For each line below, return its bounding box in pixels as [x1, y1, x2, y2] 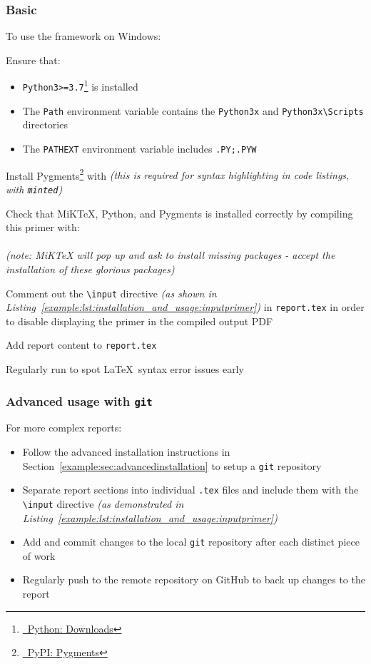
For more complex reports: [6, 420, 122, 435]
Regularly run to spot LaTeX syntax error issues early [6, 362, 244, 377]
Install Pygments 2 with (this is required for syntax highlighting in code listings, [6, 165, 350, 183]
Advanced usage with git [6, 392, 153, 409]
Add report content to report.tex [6, 337, 157, 352]
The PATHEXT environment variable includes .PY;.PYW [22, 141, 257, 155]
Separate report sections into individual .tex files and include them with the [22, 482, 359, 497]
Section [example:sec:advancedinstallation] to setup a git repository [22, 458, 322, 473]
